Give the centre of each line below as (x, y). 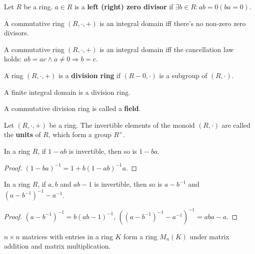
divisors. (16, 33)
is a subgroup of (183, 75)
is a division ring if (90, 75)
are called (236, 125)
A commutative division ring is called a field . (72, 108)
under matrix (210, 236)
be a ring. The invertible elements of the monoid (122, 125)
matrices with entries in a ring (68, 236)
